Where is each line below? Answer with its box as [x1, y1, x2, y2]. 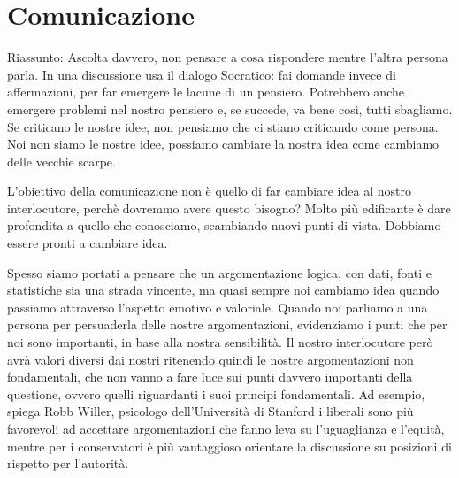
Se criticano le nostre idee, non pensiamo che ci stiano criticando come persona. [7, 117, 439, 135]
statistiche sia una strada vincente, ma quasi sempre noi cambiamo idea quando [7, 281, 440, 299]
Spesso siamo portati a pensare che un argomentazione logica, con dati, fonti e [7, 263, 432, 281]
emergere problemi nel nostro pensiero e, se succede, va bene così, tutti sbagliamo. [7, 99, 453, 118]
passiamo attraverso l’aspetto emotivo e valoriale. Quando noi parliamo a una [7, 297, 428, 316]
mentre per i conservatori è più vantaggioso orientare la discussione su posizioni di [7, 436, 452, 455]
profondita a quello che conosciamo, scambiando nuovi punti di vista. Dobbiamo [7, 216, 441, 235]
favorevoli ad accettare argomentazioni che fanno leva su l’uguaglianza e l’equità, [7, 420, 445, 437]
